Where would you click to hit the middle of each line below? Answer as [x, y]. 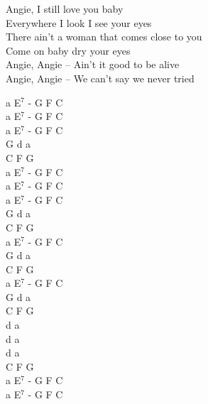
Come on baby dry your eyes [68, 50]
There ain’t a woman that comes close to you [104, 37]
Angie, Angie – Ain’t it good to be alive [93, 64]
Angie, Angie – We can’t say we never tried [100, 78]
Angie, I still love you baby [65, 9]
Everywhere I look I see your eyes [79, 22]
